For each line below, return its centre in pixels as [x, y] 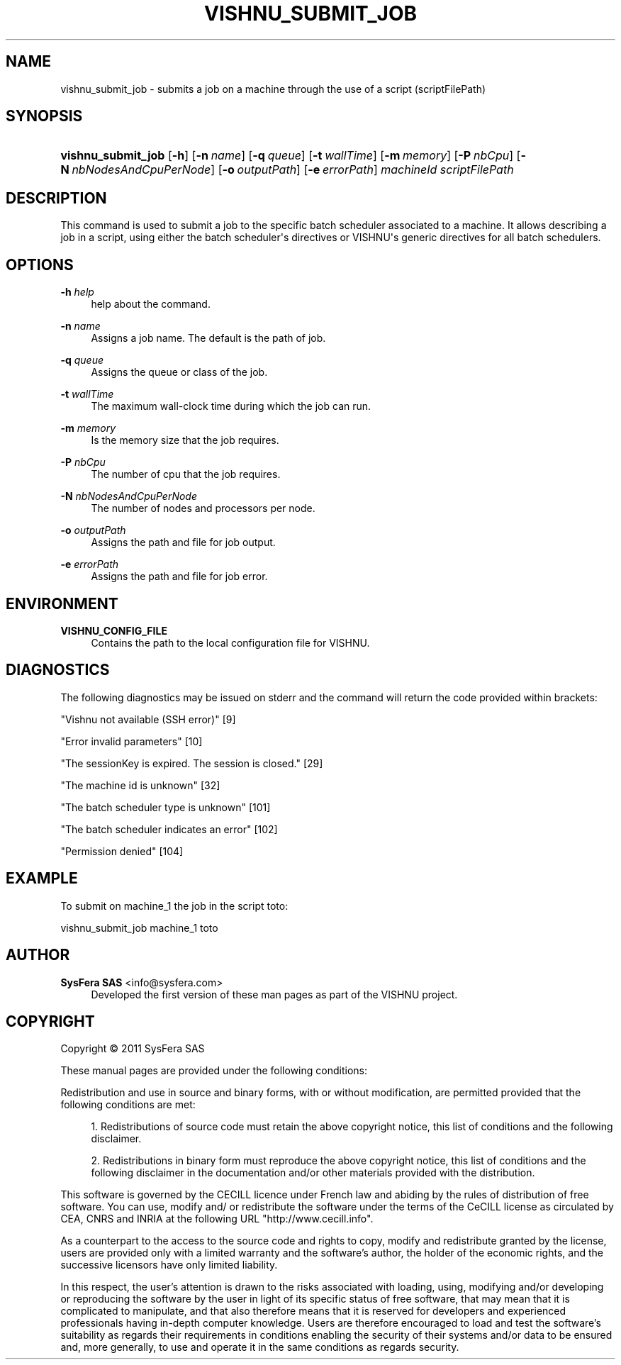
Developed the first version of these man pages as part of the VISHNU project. [274, 994]
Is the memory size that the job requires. [185, 440]
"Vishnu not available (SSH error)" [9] [148, 719]
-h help [77, 292]
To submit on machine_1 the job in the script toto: [174, 906]
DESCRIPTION [56, 198]
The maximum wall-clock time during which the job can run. [231, 406]
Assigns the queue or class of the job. [179, 372]
